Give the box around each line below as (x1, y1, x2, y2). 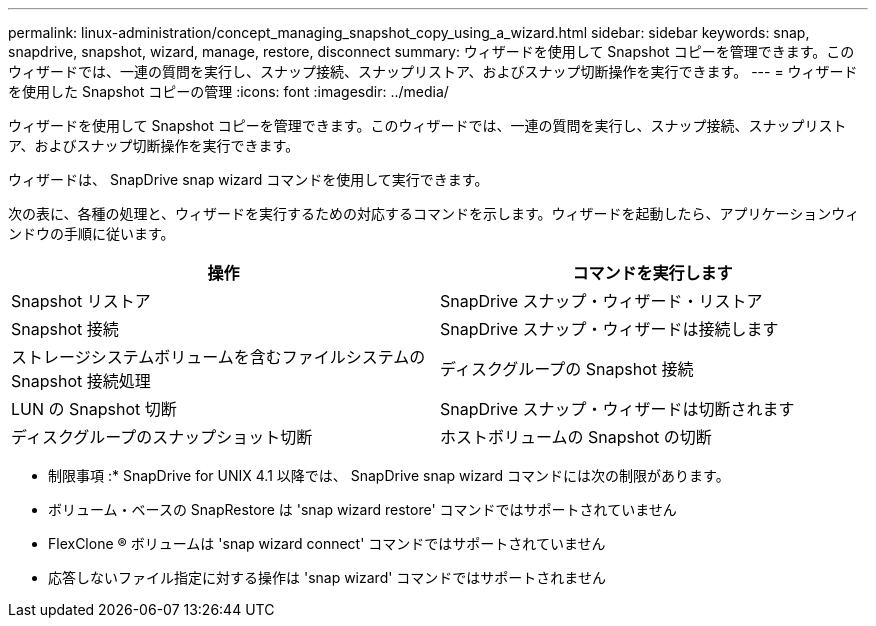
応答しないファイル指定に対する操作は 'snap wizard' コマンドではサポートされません (48, 569, 606, 586)
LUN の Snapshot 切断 (11, 399, 177, 419)
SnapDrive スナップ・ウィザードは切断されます (440, 399, 795, 419)
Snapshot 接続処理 (11, 371, 151, 391)
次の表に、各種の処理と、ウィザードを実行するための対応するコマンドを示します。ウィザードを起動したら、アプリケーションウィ (8, 205, 860, 222)
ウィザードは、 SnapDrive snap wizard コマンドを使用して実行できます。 (8, 171, 489, 188)
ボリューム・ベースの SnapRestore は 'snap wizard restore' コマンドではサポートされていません (48, 501, 677, 518)
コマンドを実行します (572, 263, 733, 283)
